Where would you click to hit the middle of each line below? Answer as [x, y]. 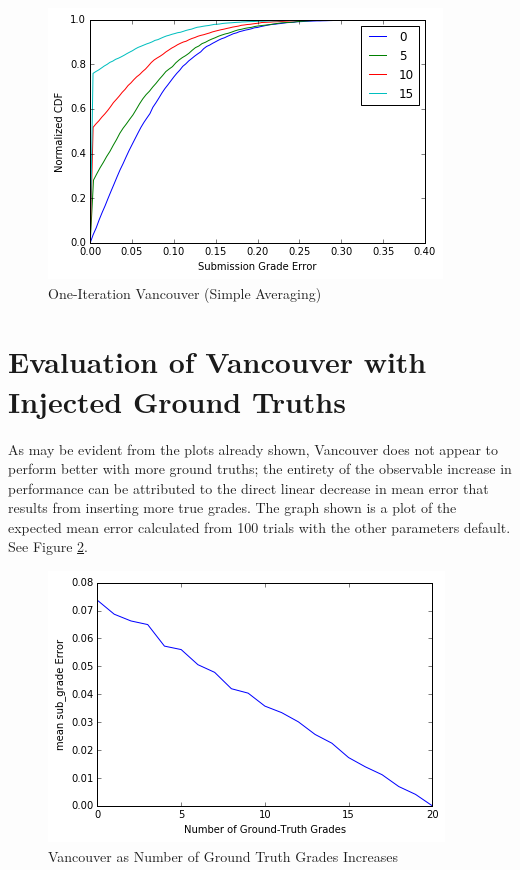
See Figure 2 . [48, 546]
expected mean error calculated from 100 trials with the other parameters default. [259, 526]
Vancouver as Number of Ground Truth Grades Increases [223, 855]
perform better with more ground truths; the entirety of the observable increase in [260, 468]
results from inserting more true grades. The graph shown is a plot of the [232, 507]
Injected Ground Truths [177, 400]
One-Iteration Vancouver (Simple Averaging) [185, 292]
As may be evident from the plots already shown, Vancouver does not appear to [253, 448]
